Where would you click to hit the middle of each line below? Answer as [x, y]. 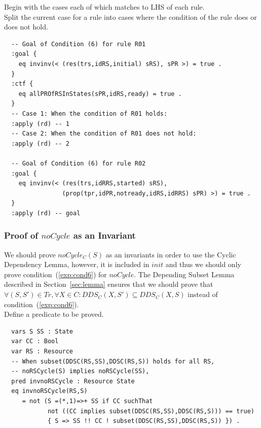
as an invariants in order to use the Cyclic [171, 254]
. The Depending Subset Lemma [184, 274]
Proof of [21, 235]
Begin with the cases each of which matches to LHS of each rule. [104, 7]
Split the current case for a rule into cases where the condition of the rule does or [130, 17]
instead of [203, 294]
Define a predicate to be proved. [54, 314]
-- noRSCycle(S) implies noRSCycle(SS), [80, 371]
